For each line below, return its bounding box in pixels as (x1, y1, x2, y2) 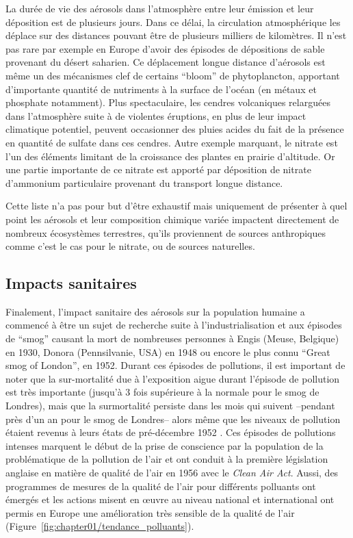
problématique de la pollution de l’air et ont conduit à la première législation (5, 452, 328, 466)
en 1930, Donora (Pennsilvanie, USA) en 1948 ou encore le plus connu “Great (5, 344, 330, 359)
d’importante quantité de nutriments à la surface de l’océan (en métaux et (5, 81, 317, 96)
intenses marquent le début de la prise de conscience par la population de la (5, 438, 324, 452)
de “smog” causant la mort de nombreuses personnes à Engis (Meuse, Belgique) (5, 331, 339, 346)
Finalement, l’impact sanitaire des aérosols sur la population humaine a (5, 304, 305, 318)
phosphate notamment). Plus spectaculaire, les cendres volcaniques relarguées (5, 95, 330, 110)
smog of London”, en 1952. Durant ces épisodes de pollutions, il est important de (5, 358, 345, 372)
